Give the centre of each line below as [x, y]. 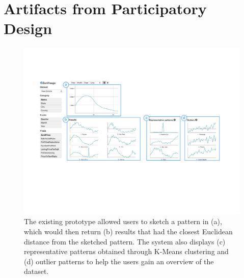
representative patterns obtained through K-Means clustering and [126, 251]
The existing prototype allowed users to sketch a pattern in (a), [123, 221]
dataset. [36, 271]
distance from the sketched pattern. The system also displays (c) [125, 241]
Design [28, 28]
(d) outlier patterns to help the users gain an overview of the [119, 261]
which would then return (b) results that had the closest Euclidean [128, 231]
